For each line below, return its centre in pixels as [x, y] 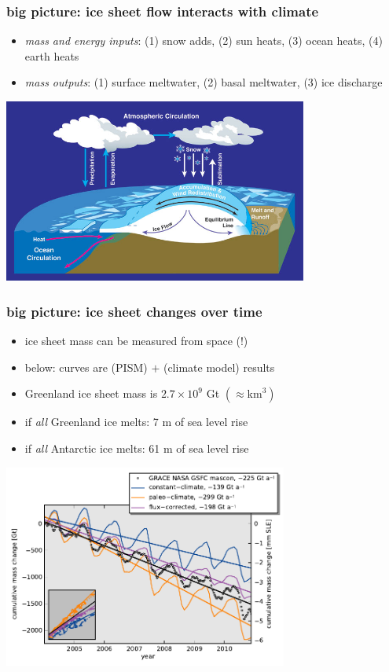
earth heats [52, 55]
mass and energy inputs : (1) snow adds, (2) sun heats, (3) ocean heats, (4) [204, 40]
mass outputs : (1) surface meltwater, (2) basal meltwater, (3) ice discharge [204, 82]
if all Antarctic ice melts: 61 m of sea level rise [137, 448]
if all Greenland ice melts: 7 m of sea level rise [136, 422]
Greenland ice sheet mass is [91, 393]
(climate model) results [219, 367]
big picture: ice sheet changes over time [134, 311]
